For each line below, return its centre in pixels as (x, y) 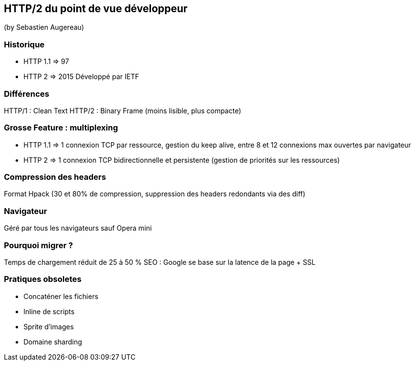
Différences (27, 94)
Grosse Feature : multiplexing (61, 128)
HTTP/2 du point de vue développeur (96, 9)
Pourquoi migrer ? (39, 245)
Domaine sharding (53, 342)
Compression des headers (55, 177)
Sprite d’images (49, 326)
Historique (24, 44)
